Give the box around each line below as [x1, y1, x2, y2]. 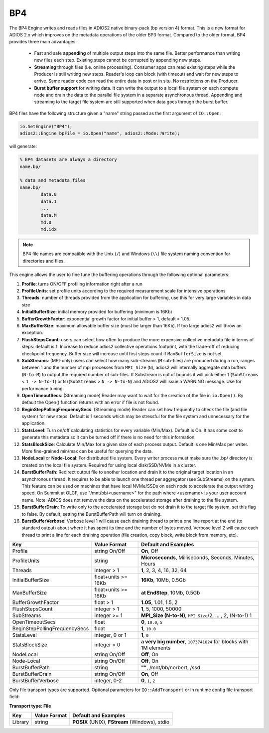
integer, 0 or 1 [94, 632, 127, 639]
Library [12, 719, 29, 726]
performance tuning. [21, 385, 64, 391]
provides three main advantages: [9, 39, 77, 45]
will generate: [9, 144, 37, 149]
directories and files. [22, 258, 65, 264]
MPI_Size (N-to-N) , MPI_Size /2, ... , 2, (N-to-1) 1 [141, 612, 252, 619]
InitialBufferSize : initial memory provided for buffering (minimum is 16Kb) [21, 309, 172, 315]
